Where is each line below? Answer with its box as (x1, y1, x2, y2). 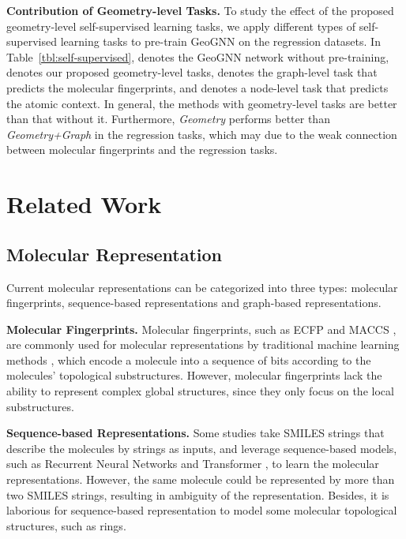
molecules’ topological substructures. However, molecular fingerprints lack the (6, 367, 382, 384)
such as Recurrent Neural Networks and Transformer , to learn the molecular (6, 455, 379, 472)
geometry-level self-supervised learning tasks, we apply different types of (6, 17, 355, 34)
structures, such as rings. (6, 517, 126, 533)
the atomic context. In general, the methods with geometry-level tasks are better (6, 95, 397, 111)
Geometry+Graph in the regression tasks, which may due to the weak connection (6, 125, 397, 142)
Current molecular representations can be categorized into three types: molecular (6, 279, 398, 295)
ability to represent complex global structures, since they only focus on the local (6, 383, 394, 399)
